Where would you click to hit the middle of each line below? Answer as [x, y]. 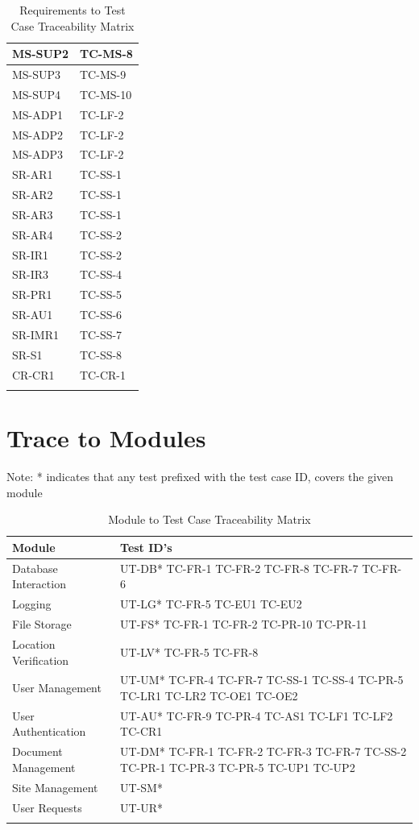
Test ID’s [146, 547]
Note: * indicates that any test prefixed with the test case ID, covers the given [200, 477]
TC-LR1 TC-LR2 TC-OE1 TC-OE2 [209, 695]
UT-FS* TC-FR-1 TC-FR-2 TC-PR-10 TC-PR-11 [244, 624]
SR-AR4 [33, 234]
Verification [41, 660]
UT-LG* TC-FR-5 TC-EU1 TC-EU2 [211, 604]
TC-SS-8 [101, 354]
